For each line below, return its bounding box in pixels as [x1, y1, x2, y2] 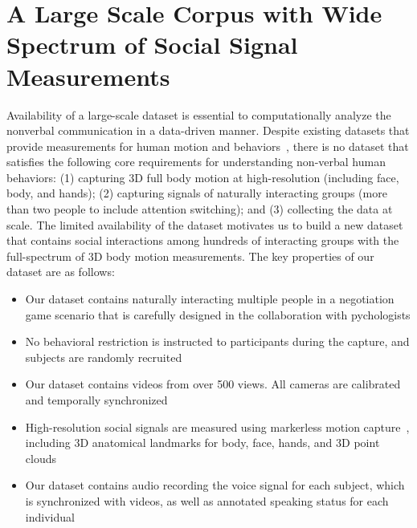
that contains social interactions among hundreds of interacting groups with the [6, 232, 399, 249]
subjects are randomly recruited [25, 348, 182, 365]
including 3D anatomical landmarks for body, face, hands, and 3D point [25, 434, 380, 451]
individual [25, 508, 75, 525]
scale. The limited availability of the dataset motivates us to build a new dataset [6, 216, 403, 233]
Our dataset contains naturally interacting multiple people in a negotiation [25, 290, 395, 307]
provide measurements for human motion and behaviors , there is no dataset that [6, 137, 409, 154]
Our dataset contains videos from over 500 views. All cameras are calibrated [25, 376, 401, 392]
